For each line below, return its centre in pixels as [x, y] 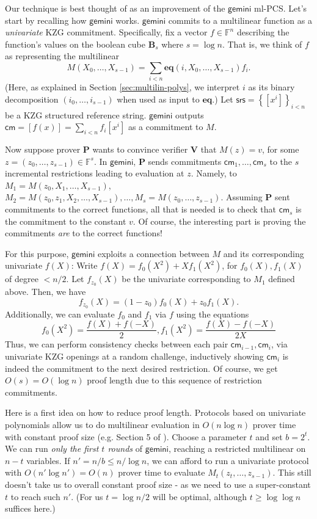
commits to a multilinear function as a [240, 20]
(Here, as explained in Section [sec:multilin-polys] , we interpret [122, 87]
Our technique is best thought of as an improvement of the [115, 8]
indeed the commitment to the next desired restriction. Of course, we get [141, 368]
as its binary [271, 87]
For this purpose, [37, 253]
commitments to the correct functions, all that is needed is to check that [141, 209]
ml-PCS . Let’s [281, 8]
